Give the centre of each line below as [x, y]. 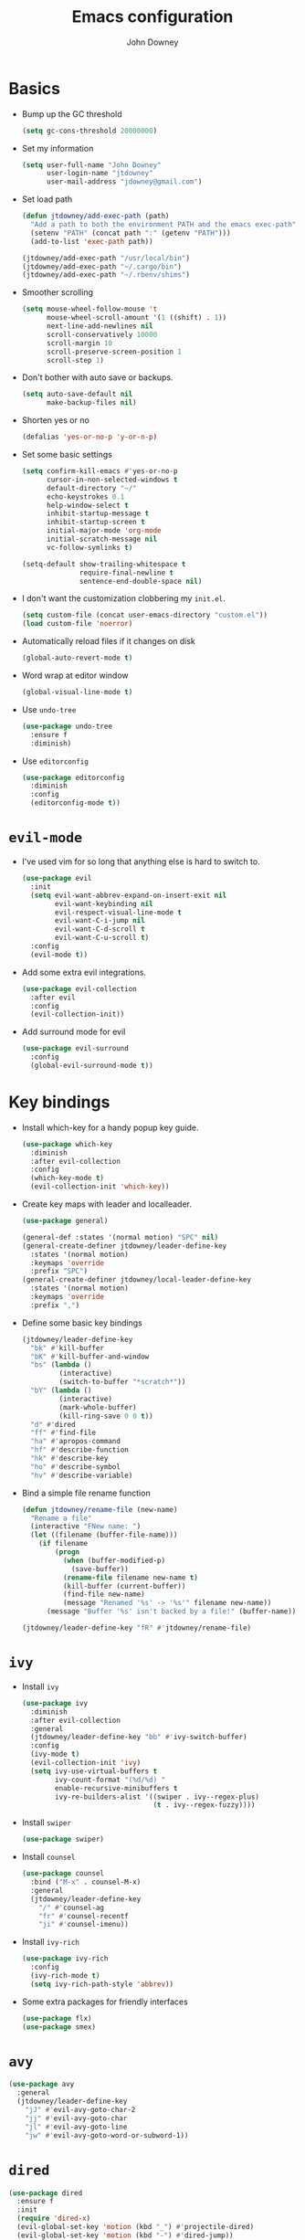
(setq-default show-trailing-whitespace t [104, 564]
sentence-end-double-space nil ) [141, 581]
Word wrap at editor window [75, 676]
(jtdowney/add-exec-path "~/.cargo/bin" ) [102, 267]
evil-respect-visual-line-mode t [119, 912]
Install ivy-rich [50, 1942]
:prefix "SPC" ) [59, 1272]
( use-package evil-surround [75, 1049]
